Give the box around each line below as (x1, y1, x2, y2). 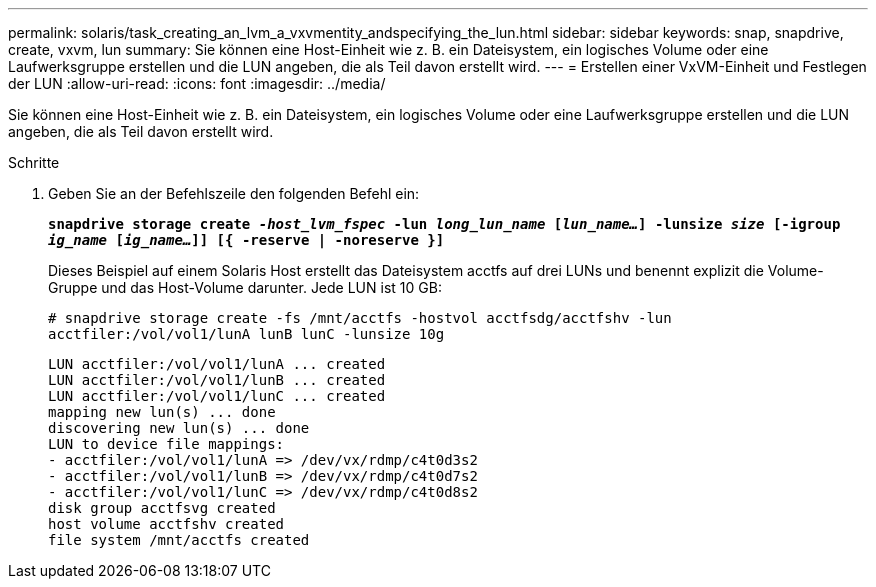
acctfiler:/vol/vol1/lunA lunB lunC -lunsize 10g (48, 326, 445, 342)
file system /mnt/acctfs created (48, 532, 310, 548)
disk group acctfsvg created (48, 500, 276, 516)
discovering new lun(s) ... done (48, 420, 310, 436)
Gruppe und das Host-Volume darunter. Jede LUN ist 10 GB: (48, 279, 442, 296)
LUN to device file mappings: (48, 436, 285, 452)
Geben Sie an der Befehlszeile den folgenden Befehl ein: (48, 185, 420, 202)
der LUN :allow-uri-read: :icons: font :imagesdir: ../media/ (8, 75, 386, 92)
